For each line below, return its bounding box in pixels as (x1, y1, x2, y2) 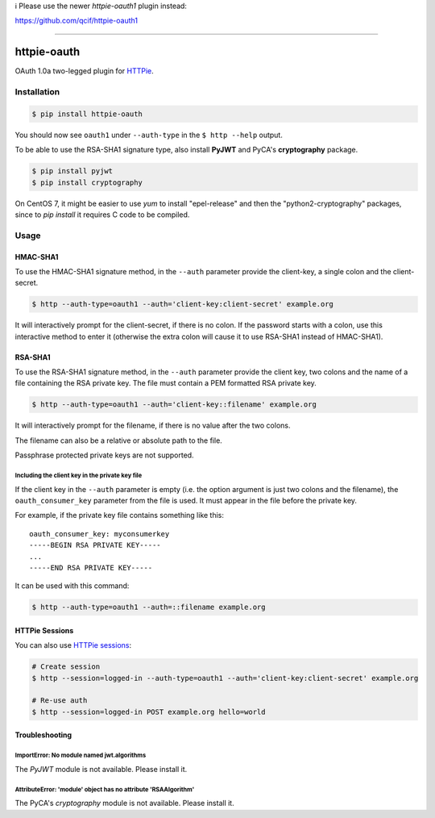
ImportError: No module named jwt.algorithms (14, 751, 147, 760)
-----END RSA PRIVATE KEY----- (29, 563, 153, 572)
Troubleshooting (14, 730, 72, 740)
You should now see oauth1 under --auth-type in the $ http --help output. (14, 130, 284, 140)
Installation (14, 86, 60, 98)
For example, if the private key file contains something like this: (14, 511, 225, 520)
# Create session (31, 662, 101, 671)
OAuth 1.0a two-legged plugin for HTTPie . (14, 66, 155, 76)
